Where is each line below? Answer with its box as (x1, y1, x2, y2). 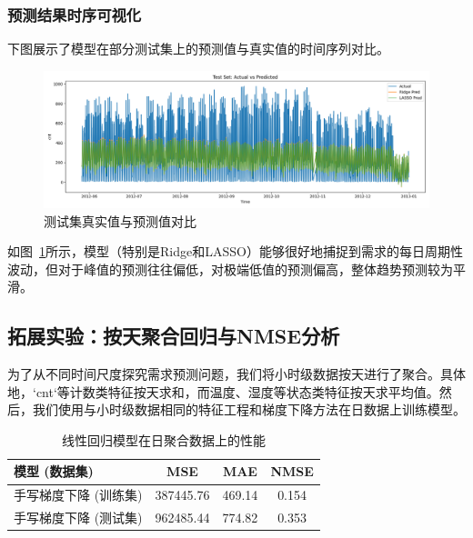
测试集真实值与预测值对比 (44, 211, 196, 230)
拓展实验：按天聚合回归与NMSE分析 (7, 322, 340, 350)
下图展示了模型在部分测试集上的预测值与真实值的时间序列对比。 (7, 39, 389, 58)
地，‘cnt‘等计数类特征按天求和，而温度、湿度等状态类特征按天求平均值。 (7, 382, 439, 401)
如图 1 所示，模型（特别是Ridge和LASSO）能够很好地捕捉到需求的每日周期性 (7, 242, 463, 261)
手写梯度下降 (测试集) (14, 508, 143, 527)
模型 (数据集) (14, 462, 94, 481)
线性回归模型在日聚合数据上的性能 (61, 430, 266, 449)
